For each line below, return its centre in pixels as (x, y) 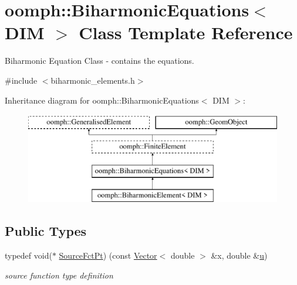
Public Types (46, 231)
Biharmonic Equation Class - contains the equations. (99, 61)
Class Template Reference (186, 32)
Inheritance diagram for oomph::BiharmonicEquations (102, 100)
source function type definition (59, 275)
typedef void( (28, 255)
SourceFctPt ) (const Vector (108, 255)
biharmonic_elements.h (93, 80)
